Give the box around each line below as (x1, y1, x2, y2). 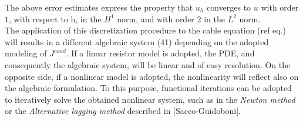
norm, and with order (117, 12, 194, 25)
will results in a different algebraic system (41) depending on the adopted (5, 35, 269, 48)
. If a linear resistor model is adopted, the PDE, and (66, 47, 255, 59)
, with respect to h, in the (9, 12, 102, 25)
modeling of (5, 47, 47, 59)
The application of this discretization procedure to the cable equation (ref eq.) (5, 24, 287, 36)
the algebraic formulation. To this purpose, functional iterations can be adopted (5, 82, 292, 94)
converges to (206, 1, 251, 13)
